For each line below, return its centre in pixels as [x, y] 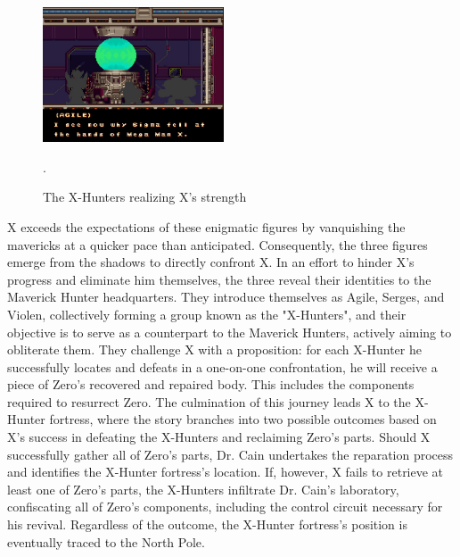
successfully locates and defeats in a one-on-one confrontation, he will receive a [222, 366]
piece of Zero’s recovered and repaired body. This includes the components [211, 384]
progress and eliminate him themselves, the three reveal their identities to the [219, 279]
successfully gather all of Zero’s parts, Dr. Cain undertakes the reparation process [230, 454]
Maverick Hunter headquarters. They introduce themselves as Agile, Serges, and [226, 297]
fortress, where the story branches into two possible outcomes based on [243, 419]
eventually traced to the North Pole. [106, 541]
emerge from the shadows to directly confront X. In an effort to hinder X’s [211, 262]
